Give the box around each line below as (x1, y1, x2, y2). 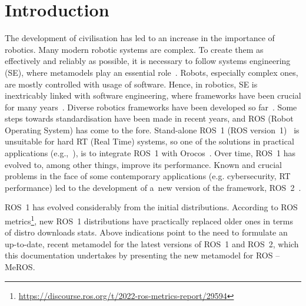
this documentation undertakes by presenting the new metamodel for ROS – (5, 249, 280, 261)
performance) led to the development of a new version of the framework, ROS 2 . (5, 181, 301, 193)
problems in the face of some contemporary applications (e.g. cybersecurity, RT (5, 170, 291, 182)
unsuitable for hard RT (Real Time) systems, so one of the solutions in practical (5, 135, 294, 147)
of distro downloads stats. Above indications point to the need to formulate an (5, 226, 288, 238)
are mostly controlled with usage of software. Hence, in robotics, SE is (5, 78, 258, 90)
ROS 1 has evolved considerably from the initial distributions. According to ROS (5, 201, 298, 213)
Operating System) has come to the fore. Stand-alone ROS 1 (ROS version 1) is (5, 123, 300, 136)
